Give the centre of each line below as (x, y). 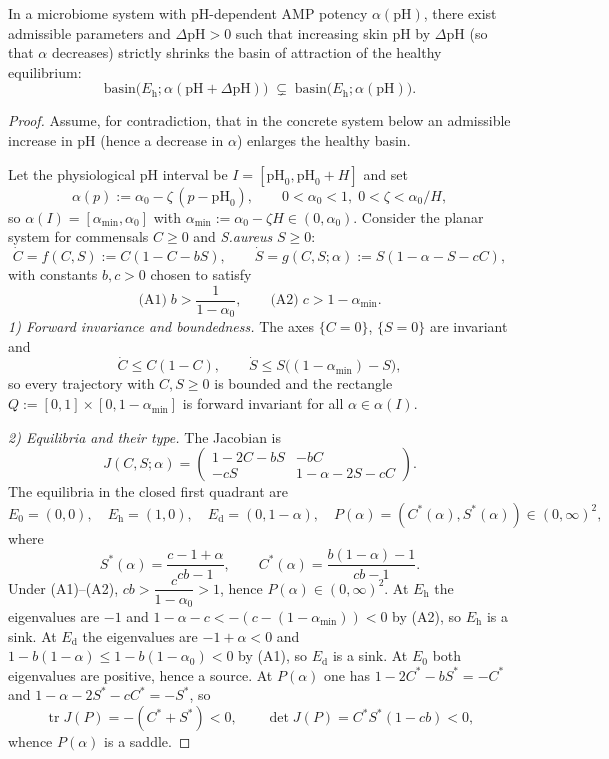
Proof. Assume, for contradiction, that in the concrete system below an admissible (259, 120)
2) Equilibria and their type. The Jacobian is (144, 436)
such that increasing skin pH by (333, 32)
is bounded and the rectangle (303, 383)
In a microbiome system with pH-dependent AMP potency (188, 13)
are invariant (468, 326)
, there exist (460, 13)
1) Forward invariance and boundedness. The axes (161, 326)
